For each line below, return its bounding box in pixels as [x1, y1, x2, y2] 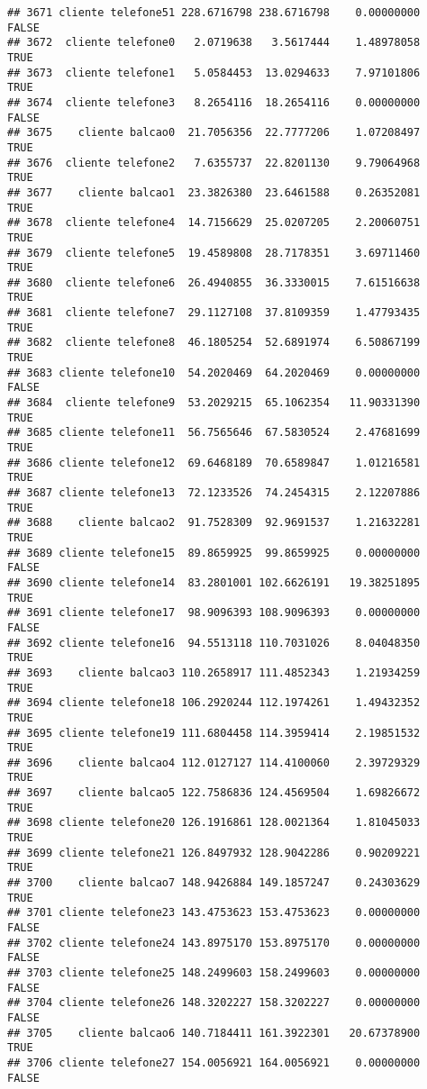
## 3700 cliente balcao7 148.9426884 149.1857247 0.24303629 [7, 876, 421, 890]
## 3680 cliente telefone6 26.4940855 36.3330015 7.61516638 [7, 276, 421, 289]
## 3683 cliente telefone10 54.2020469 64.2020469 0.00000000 [7, 366, 421, 379]
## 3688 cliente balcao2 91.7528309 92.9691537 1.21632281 [7, 516, 421, 530]
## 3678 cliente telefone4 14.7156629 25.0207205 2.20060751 [7, 216, 421, 230]
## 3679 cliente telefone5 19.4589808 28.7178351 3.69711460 [7, 246, 421, 259]
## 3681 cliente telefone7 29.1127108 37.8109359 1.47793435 [7, 306, 421, 320]
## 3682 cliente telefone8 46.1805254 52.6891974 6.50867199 [7, 336, 421, 349]
